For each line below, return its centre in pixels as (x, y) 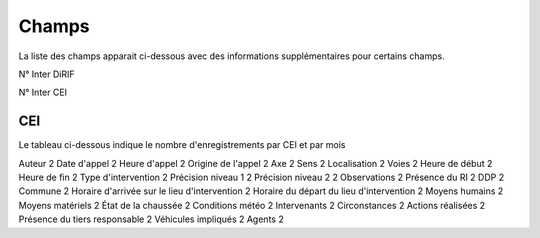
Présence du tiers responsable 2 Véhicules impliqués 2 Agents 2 (151, 219)
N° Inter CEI (43, 92)
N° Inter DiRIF (46, 74)
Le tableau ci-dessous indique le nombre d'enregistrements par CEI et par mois (182, 145)
